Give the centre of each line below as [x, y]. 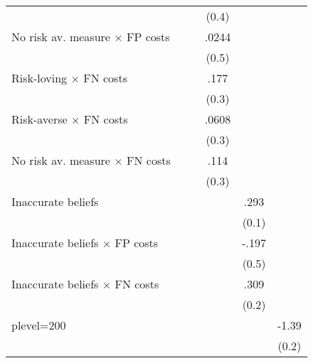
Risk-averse [39, 119]
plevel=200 [39, 325]
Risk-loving [39, 78]
